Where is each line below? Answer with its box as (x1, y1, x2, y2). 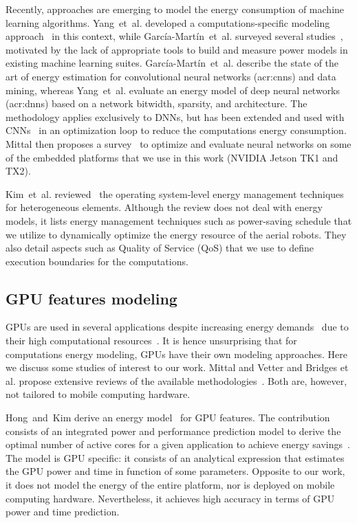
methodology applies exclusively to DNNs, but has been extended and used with (6, 109, 345, 124)
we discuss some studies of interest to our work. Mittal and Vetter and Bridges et (6, 360, 349, 375)
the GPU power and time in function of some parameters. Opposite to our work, (6, 464, 345, 478)
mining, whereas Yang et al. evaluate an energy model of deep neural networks (6, 82, 340, 97)
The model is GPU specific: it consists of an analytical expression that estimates (6, 450, 345, 465)
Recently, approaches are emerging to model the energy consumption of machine (6, 2, 345, 16)
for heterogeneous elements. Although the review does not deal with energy (6, 200, 323, 214)
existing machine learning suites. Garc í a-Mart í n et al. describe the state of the (6, 56, 339, 70)
